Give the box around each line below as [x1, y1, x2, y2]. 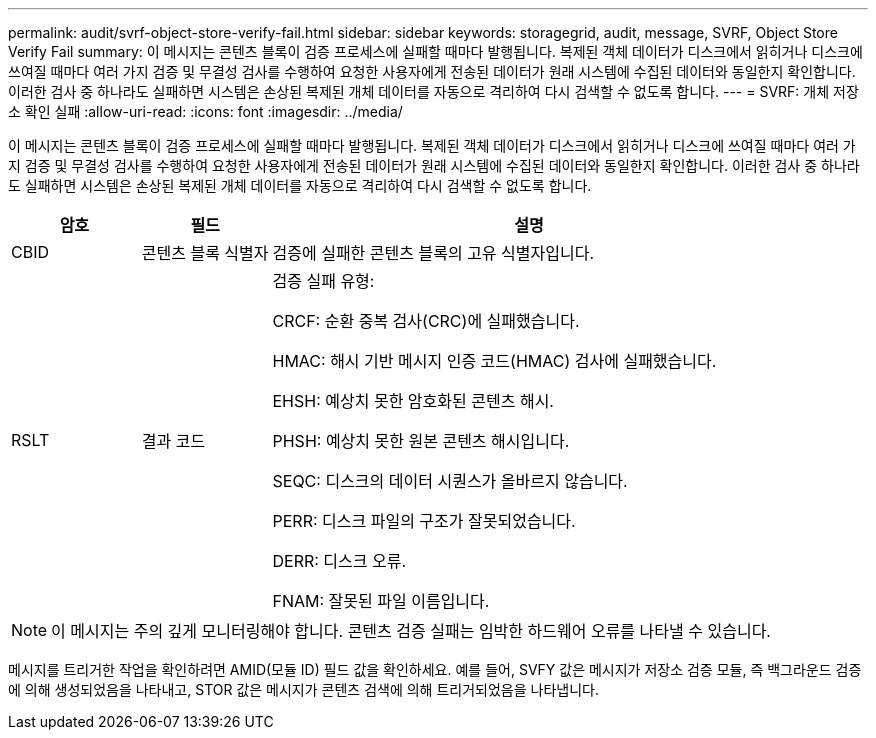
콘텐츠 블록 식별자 [141, 243, 269, 263]
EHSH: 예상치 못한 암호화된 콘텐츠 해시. [272, 391, 554, 411]
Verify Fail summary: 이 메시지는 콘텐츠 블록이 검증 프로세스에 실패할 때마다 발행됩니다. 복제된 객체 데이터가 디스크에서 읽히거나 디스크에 [8, 43, 863, 60]
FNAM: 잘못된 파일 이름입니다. [272, 591, 490, 611]
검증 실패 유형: [272, 271, 375, 291]
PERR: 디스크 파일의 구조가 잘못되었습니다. [272, 511, 576, 531]
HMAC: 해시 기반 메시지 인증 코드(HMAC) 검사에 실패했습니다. [272, 351, 717, 371]
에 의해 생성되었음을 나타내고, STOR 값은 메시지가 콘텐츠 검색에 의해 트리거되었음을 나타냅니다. [8, 681, 599, 698]
